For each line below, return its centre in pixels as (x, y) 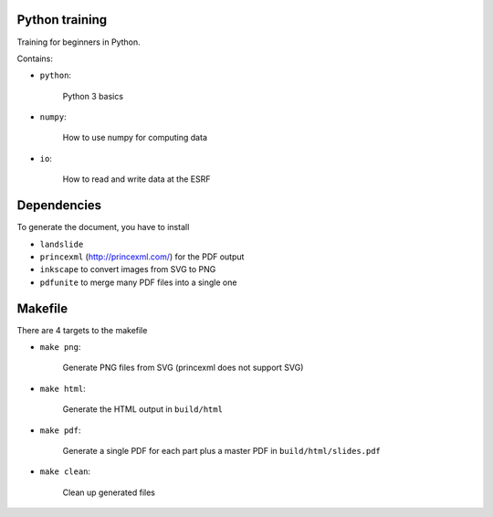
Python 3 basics (93, 96)
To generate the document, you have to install (103, 227)
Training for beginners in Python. (79, 42)
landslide (62, 244)
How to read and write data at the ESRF (136, 179)
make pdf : (60, 430)
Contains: (35, 58)
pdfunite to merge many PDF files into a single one (138, 282)
